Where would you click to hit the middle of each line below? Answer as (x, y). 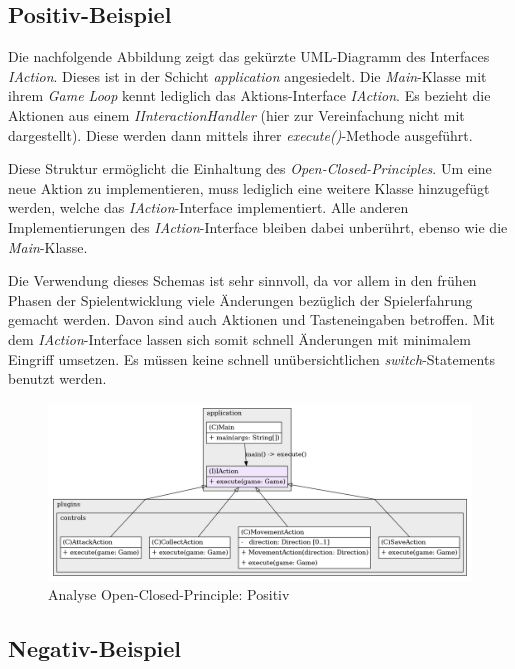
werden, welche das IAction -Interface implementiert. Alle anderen (208, 207)
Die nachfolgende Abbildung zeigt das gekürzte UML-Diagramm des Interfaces (249, 56)
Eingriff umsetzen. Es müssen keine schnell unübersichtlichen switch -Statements (251, 358)
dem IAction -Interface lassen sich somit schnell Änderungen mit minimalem (239, 338)
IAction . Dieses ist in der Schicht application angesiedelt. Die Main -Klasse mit (247, 75)
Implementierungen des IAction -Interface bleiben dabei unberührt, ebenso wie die (258, 226)
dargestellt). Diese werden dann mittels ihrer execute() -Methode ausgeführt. (240, 134)
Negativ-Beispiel (95, 648)
